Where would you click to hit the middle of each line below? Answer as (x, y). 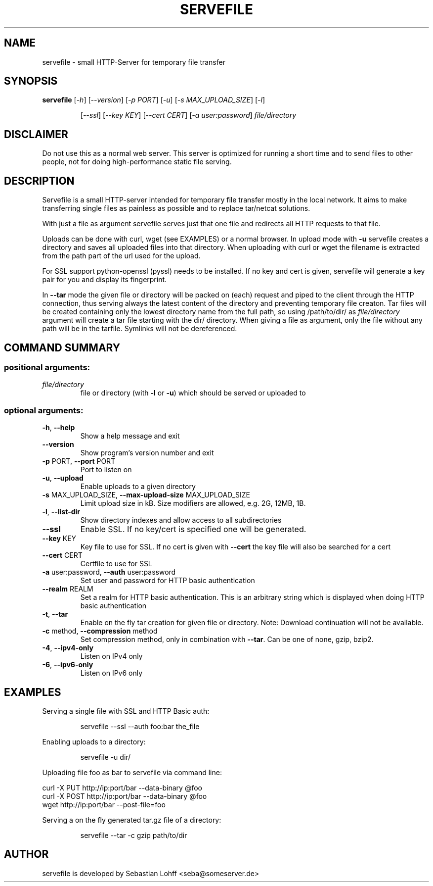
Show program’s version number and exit (147, 453)
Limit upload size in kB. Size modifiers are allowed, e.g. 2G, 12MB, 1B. (193, 503)
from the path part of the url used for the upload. (121, 256)
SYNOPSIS (31, 81)
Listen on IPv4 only (111, 656)
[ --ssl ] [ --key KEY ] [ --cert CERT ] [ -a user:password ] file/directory (188, 115)
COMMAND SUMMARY (62, 347)
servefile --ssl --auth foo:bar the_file (140, 726)
